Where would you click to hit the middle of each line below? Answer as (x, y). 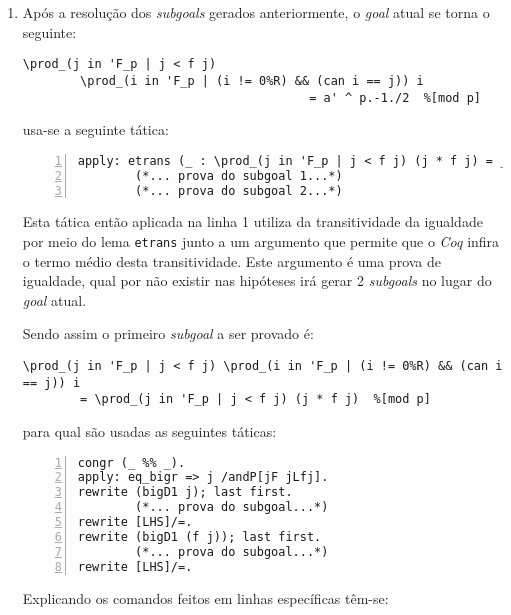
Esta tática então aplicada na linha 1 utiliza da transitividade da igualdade (252, 221)
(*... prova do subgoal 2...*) (239, 190)
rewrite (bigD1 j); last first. (185, 492)
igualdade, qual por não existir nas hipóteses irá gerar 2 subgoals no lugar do (257, 280)
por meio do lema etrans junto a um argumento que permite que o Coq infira (261, 240)
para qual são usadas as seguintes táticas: (149, 430)
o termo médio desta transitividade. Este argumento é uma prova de (232, 260)
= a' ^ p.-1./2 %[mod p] (395, 97)
